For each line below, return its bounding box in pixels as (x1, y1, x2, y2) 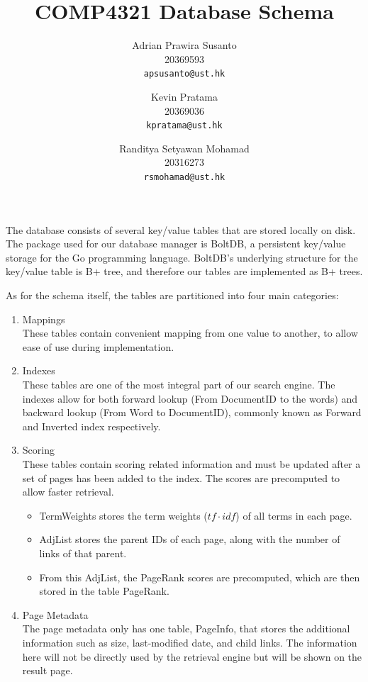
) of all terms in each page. (235, 508, 352, 522)
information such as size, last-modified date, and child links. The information (22, 635, 357, 649)
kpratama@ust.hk (146, 121, 223, 131)
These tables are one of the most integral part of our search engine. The (22, 377, 335, 391)
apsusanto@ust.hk (143, 69, 225, 79)
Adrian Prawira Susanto (132, 38, 237, 52)
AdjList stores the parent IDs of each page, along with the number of (39, 532, 340, 547)
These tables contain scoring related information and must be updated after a (22, 456, 361, 471)
